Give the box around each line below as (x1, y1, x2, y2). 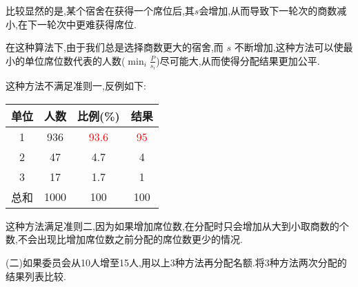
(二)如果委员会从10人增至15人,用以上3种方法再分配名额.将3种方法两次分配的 (6, 255, 347, 270)
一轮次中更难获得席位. (37, 17, 137, 31)
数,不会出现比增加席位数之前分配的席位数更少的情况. (6, 232, 243, 246)
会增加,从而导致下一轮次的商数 (199, 3, 337, 17)
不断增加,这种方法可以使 (234, 40, 344, 54)
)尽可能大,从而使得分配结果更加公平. (156, 53, 320, 67)
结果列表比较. (6, 268, 66, 283)
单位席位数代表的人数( (24, 53, 126, 67)
